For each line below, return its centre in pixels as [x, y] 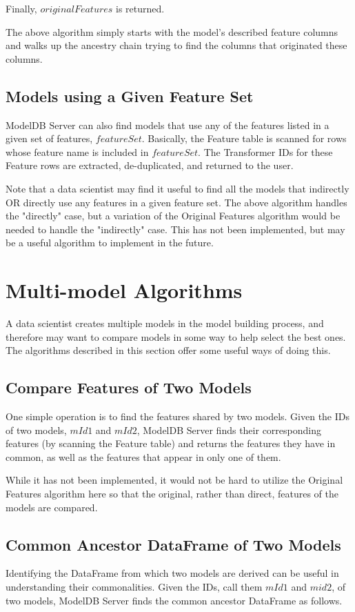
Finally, [21, 8]
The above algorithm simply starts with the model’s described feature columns [172, 31]
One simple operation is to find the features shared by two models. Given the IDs [178, 416]
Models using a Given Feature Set [130, 96]
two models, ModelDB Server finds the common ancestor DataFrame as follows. [174, 600]
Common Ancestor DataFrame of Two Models [173, 544]
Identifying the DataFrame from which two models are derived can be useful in [172, 573]
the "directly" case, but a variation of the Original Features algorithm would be [173, 216]
